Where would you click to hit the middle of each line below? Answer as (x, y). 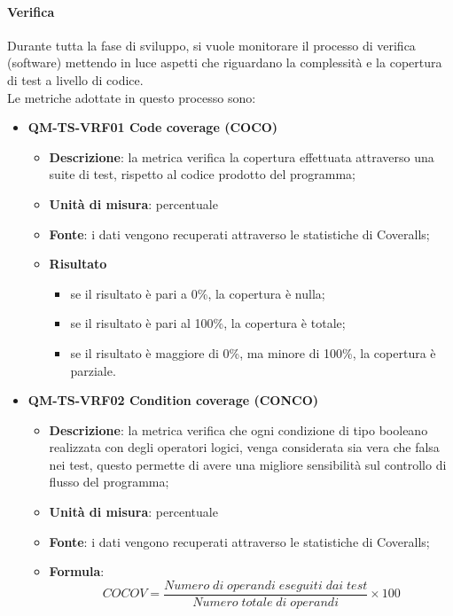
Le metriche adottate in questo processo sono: (132, 97)
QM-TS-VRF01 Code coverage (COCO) (153, 127)
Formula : (77, 571)
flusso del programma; (109, 482)
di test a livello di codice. (75, 79)
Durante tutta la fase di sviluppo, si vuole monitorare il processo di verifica (211, 45)
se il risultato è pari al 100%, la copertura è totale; (208, 323)
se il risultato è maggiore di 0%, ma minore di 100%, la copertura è (253, 352)
